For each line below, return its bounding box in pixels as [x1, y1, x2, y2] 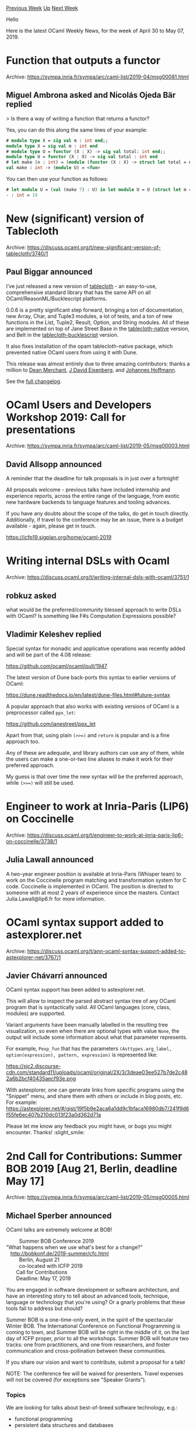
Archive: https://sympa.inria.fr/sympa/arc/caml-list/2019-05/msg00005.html [6, 1193, 190, 1201]
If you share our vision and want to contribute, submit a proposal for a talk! [6, 1359, 185, 1366]
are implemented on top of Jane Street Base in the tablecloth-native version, [6, 325, 190, 332]
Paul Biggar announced [6, 267, 93, 277]
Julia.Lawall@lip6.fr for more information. [6, 895, 106, 902]
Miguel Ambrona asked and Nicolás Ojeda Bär [6, 90, 176, 100]
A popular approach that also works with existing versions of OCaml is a [6, 703, 179, 710]
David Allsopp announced [6, 459, 102, 469]
